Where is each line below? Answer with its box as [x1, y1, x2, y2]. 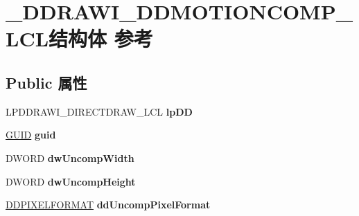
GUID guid [6, 127, 56, 142]
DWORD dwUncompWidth [6, 150, 134, 165]
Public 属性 [6, 71, 87, 93]
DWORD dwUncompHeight [6, 174, 136, 188]
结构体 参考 [49, 24, 153, 53]
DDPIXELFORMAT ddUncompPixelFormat [6, 197, 211, 212]
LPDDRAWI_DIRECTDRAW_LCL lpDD [6, 104, 193, 118]
